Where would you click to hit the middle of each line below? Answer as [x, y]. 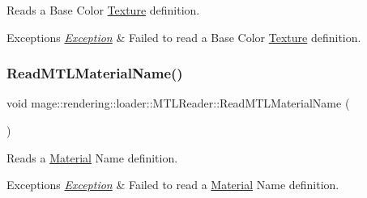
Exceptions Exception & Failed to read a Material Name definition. [173, 185]
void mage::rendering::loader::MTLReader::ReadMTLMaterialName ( [178, 103]
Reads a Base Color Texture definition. [103, 10]
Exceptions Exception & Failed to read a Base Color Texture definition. [184, 37]
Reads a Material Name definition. [92, 157]
